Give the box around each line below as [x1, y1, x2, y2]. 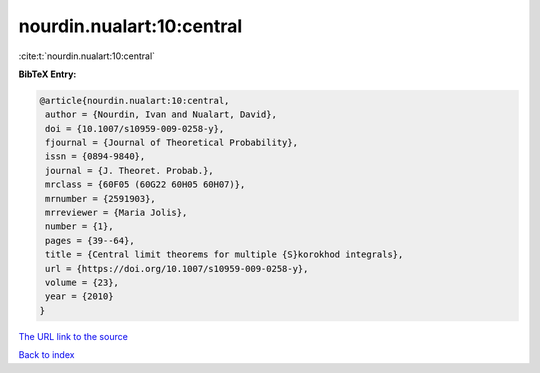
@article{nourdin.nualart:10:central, [39, 95, 230, 106]
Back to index [18, 349, 75, 361]
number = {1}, [45, 221, 114, 232]
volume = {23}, [45, 277, 120, 288]
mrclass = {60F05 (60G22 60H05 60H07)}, [45, 179, 246, 190]
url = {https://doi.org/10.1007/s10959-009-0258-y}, [45, 263, 309, 274]
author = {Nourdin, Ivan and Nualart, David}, [45, 109, 277, 120]
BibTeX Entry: [18, 68, 77, 80]
